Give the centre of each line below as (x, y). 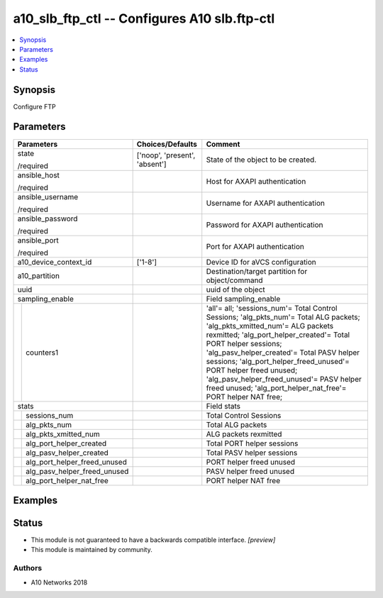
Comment (223, 144)
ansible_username (48, 196)
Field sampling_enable (243, 299)
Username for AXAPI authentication (266, 203)
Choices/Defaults (167, 144)
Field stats (223, 406)
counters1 (42, 353)
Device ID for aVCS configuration (261, 262)
